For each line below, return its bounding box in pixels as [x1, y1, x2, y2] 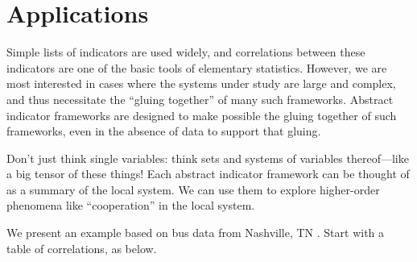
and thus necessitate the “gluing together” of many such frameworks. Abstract [6, 90, 394, 107]
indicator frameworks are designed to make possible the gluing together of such [6, 106, 397, 123]
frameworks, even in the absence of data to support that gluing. [6, 123, 321, 139]
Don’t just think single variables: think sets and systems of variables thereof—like [6, 149, 409, 166]
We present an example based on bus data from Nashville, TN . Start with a [6, 224, 385, 241]
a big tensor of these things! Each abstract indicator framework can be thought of [6, 165, 410, 182]
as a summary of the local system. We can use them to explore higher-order [6, 181, 380, 198]
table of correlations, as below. [6, 239, 157, 256]
